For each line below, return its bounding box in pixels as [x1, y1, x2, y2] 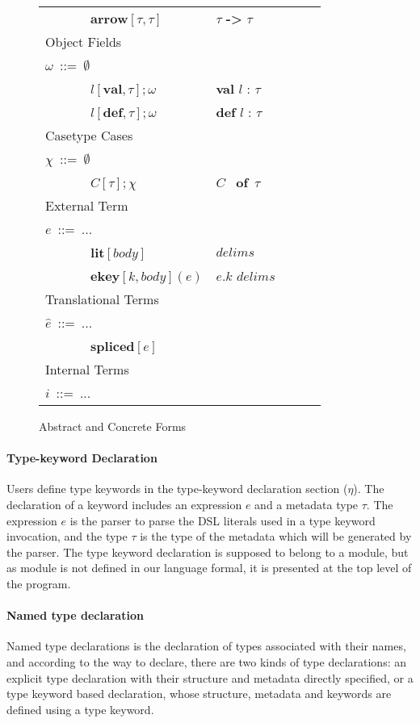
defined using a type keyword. [6, 700, 154, 717]
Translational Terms [45, 290, 159, 308]
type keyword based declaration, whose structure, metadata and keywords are [6, 685, 392, 702]
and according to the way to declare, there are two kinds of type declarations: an [6, 653, 406, 670]
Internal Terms [45, 360, 129, 378]
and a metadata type [254, 495, 359, 512]
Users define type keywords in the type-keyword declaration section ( [6, 480, 348, 497]
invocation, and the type [6, 528, 128, 545]
